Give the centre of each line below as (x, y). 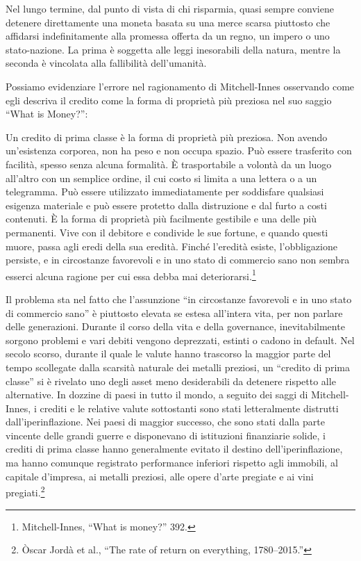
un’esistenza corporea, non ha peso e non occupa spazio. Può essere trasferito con (179, 151)
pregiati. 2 (25, 491)
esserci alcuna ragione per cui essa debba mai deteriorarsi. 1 (131, 275)
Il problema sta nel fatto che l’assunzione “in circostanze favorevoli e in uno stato (179, 299)
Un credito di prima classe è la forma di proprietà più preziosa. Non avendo (167, 137)
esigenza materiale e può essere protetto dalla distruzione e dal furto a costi (166, 205)
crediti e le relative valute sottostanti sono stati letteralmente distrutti (189, 408)
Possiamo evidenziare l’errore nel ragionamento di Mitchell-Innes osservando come (180, 86)
